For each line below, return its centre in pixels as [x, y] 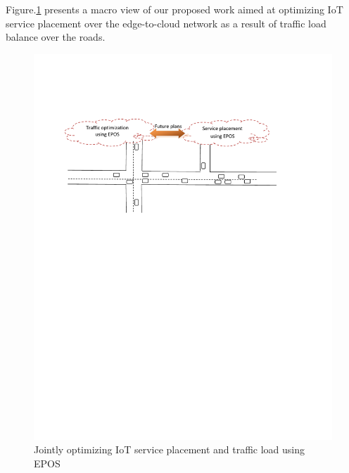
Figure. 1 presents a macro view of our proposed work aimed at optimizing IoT [174, 9]
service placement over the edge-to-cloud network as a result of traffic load [166, 23]
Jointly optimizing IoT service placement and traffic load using [170, 449]
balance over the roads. [56, 37]
